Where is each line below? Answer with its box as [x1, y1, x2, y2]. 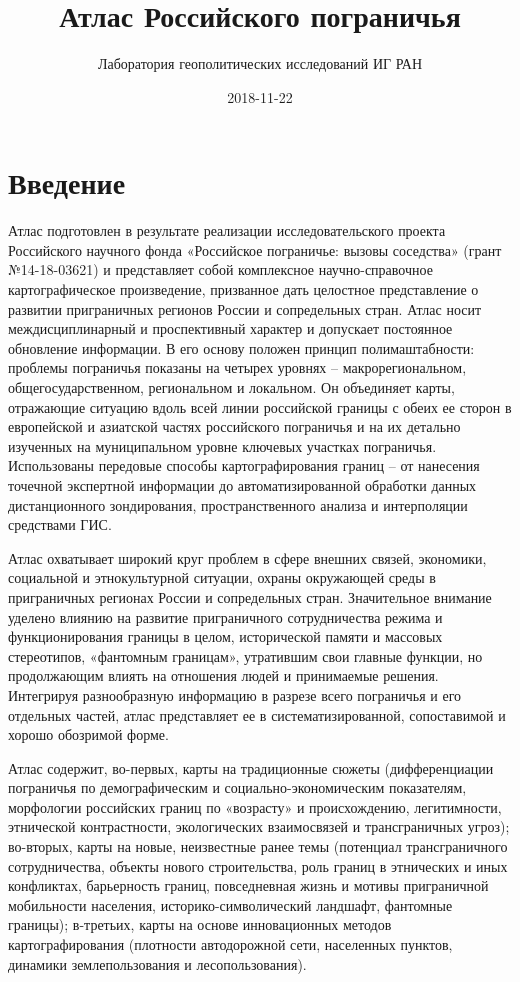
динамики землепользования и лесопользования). [8, 953, 307, 974]
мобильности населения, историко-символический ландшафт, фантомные [8, 894, 453, 915]
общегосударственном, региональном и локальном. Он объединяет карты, [8, 377, 455, 397]
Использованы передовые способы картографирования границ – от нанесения [8, 455, 480, 476]
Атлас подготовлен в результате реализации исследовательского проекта [8, 220, 446, 241]
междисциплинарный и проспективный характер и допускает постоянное [8, 318, 453, 339]
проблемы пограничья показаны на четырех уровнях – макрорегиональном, [8, 357, 467, 378]
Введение [8, 162, 126, 203]
